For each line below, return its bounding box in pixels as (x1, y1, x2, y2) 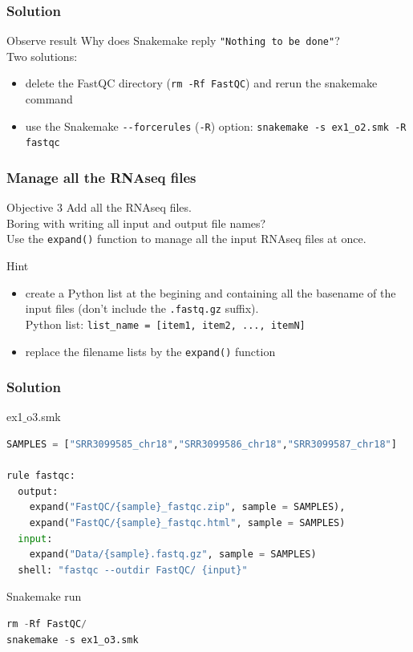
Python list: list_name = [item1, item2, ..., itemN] (25, 315, 306, 332)
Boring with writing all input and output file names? (6, 214, 266, 231)
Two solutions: (6, 47, 78, 64)
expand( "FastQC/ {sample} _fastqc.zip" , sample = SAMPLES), (29, 501, 346, 513)
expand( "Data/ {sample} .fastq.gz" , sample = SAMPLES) (29, 549, 317, 561)
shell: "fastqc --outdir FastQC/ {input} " (18, 564, 248, 576)
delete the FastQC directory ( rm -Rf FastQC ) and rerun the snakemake (25, 75, 378, 91)
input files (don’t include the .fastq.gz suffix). (25, 300, 259, 317)
